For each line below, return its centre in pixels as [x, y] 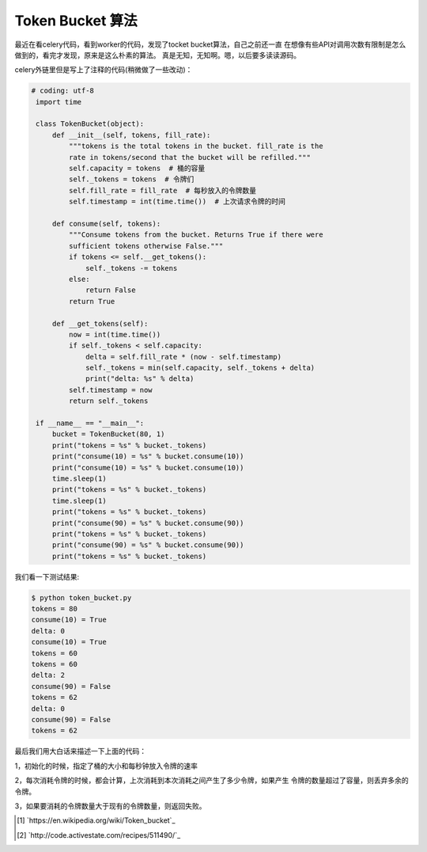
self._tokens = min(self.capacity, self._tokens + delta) [200, 368]
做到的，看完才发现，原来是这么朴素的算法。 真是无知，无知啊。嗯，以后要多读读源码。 [157, 55]
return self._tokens [108, 401]
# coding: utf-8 [63, 91]
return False [111, 290]
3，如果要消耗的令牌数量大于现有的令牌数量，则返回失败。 [110, 806]
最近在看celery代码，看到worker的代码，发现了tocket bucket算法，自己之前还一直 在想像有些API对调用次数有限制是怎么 [210, 44]
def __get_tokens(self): [100, 323]
